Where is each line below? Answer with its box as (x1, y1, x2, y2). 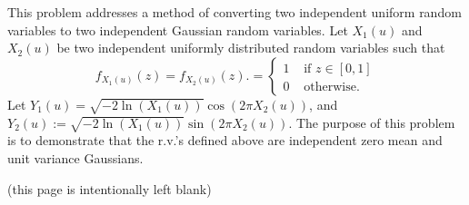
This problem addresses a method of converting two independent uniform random (7, 3, 462, 21)
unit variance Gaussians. (7, 148, 144, 167)
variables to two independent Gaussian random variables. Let (7, 20, 348, 39)
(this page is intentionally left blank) (7, 179, 212, 198)
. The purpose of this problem (288, 112, 455, 132)
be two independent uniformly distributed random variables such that (56, 38, 445, 57)
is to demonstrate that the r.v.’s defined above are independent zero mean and (7, 131, 443, 150)
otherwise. (304, 80, 360, 93)
